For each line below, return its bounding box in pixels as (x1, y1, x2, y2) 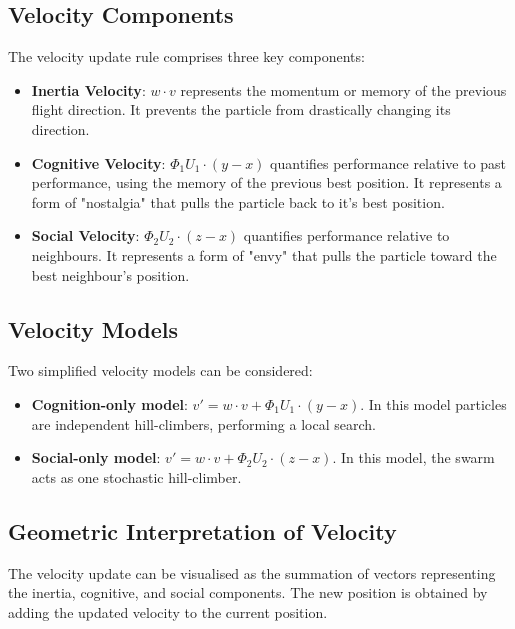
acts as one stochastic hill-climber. (31, 466, 242, 487)
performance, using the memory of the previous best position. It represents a (31, 172, 502, 193)
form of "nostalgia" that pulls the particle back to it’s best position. (31, 191, 445, 212)
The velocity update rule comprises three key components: (8, 46, 365, 67)
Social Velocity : (31, 225, 140, 246)
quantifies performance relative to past (270, 152, 507, 173)
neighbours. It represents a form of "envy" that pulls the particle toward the (31, 244, 497, 265)
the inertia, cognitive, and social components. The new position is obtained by (8, 582, 488, 603)
